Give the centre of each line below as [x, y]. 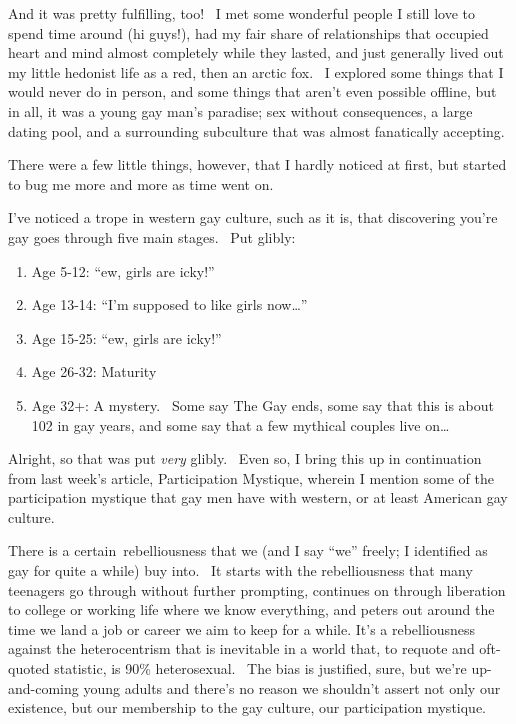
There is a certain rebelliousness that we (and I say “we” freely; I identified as [248, 550]
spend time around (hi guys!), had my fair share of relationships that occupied [248, 32]
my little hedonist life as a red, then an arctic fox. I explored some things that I [256, 71]
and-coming [43, 687]
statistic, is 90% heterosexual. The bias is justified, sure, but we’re [260, 668]
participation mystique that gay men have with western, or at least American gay [258, 497]
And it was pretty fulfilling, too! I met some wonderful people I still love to [241, 13]
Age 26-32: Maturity [94, 371]
